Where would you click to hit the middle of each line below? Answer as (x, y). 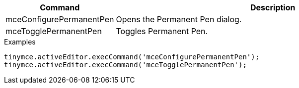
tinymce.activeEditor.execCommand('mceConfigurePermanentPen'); (132, 57)
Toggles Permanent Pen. (162, 31)
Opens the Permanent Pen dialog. (179, 19)
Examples (20, 42)
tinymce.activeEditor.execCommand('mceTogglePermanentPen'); (125, 65)
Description (273, 7)
